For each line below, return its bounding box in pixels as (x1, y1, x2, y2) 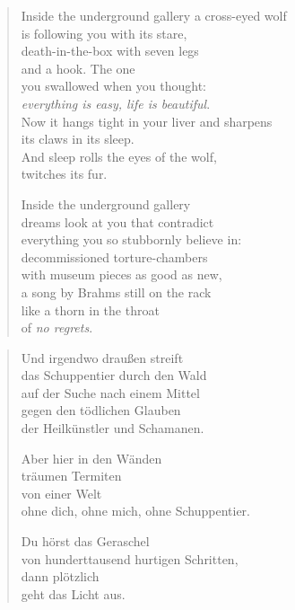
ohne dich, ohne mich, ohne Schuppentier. (21, 501, 250, 520)
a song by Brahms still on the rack (21, 282, 212, 301)
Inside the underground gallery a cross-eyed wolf (21, 6, 287, 24)
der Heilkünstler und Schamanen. (21, 419, 204, 438)
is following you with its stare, (21, 23, 187, 42)
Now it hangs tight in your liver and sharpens (21, 111, 273, 130)
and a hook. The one (21, 58, 135, 77)
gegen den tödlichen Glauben (21, 401, 181, 420)
